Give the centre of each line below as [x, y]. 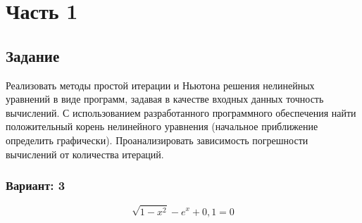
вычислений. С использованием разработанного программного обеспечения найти [181, 112]
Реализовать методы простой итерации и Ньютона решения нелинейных [160, 85]
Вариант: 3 [36, 185]
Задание [33, 55]
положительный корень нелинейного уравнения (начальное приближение [162, 126]
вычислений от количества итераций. [85, 154]
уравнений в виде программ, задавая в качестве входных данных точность [165, 99]
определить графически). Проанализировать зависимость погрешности [157, 140]
